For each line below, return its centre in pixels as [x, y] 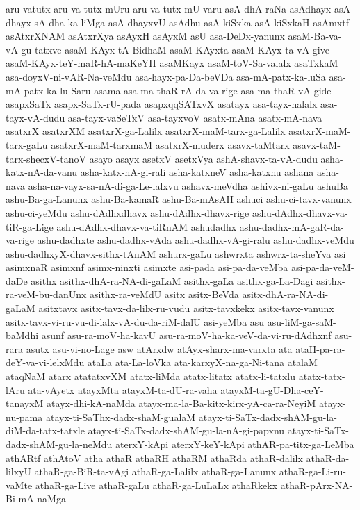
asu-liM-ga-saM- [302, 321]
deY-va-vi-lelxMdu [45, 362]
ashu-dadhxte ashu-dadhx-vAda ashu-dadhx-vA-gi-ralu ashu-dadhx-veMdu [196, 240]
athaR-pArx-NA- [317, 485]
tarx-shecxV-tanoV [46, 158]
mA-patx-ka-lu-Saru [48, 90]
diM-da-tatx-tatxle [45, 430]
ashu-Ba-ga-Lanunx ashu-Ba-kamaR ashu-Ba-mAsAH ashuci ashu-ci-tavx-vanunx [179, 199]
